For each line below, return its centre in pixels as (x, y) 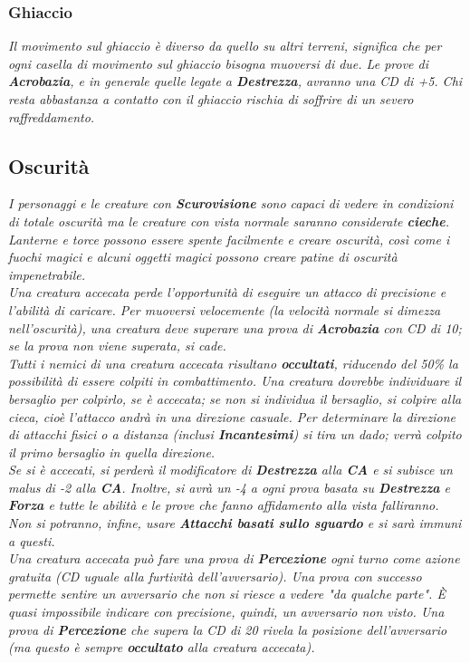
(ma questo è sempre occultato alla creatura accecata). (162, 647)
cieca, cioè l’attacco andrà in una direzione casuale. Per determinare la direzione (232, 416)
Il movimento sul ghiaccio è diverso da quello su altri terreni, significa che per (225, 46)
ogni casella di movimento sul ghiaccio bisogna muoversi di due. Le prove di (218, 63)
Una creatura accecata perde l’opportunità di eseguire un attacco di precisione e (227, 292)
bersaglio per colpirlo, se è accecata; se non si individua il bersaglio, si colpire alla (235, 398)
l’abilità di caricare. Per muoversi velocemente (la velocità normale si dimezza (225, 309)
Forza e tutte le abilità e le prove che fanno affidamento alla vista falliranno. (224, 505)
